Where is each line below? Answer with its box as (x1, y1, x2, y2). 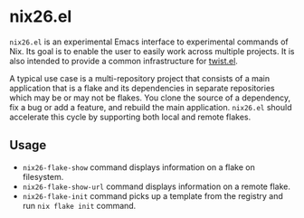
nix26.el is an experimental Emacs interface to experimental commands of (9, 36, 289, 47)
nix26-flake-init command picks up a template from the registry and (22, 190, 283, 201)
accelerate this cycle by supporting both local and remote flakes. (9, 111, 252, 122)
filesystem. (22, 171, 64, 182)
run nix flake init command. (22, 200, 137, 211)
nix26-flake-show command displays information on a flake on (22, 161, 255, 173)
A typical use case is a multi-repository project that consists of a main (9, 72, 271, 83)
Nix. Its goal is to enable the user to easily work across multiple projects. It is (9, 45, 295, 56)
